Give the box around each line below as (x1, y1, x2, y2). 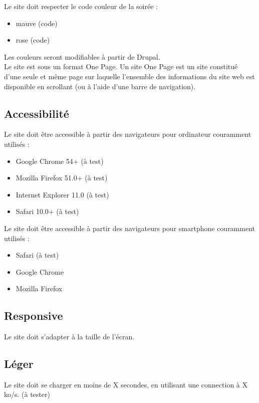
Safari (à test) (16, 250, 59, 260)
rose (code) (16, 35, 50, 45)
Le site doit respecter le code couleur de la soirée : (4, 1, 158, 11)
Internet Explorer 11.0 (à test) (16, 189, 109, 199)
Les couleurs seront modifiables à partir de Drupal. (4, 51, 160, 62)
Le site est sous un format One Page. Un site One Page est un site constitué (4, 61, 238, 72)
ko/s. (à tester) (4, 389, 50, 399)
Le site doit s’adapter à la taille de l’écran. (4, 331, 135, 342)
